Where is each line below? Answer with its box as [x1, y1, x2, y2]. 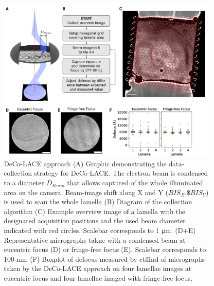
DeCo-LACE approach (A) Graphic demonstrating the [4, 158, 167, 168]
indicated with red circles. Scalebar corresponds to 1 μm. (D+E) [4, 225, 196, 235]
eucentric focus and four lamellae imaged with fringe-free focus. [4, 272, 193, 283]
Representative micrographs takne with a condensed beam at [4, 234, 186, 245]
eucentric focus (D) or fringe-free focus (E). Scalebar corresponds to [4, 244, 206, 254]
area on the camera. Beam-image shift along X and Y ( [4, 187, 168, 197]
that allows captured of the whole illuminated [67, 178, 203, 188]
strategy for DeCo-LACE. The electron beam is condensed [34, 168, 208, 178]
